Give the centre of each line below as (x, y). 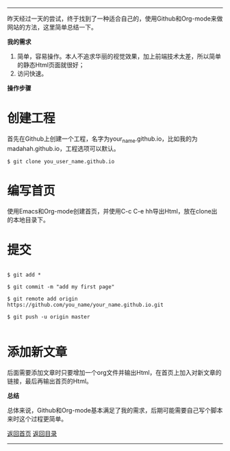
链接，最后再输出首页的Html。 (50, 381)
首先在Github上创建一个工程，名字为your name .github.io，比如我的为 (103, 139)
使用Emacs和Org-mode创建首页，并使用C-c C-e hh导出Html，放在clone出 (112, 211)
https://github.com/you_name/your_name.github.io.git (86, 305)
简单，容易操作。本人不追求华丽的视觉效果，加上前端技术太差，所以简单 (119, 56)
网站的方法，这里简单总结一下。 (52, 27)
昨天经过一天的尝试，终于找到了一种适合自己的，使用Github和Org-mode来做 (115, 19)
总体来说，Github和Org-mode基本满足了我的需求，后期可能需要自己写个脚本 (115, 410)
